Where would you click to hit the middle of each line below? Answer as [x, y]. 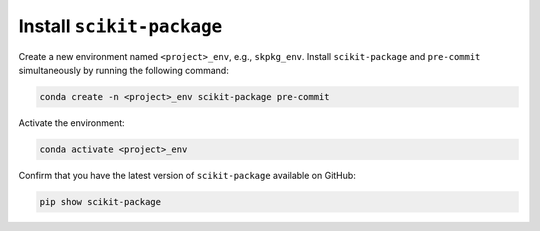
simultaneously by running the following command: [123, 70]
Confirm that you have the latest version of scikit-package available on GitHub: [187, 175]
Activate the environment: [71, 122]
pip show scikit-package [100, 201]
